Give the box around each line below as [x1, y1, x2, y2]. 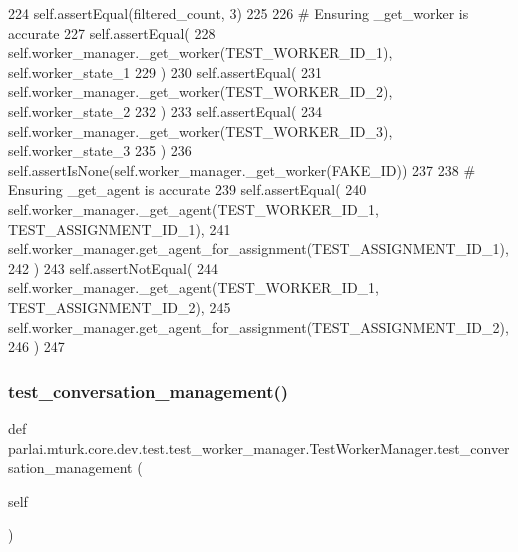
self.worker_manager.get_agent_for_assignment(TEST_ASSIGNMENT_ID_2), [8, 316, 509, 337]
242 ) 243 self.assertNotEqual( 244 [8, 257, 219, 278]
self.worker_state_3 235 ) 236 [8, 140, 192, 161]
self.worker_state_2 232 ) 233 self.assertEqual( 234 [8, 100, 323, 121]
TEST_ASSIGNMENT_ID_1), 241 [8, 218, 231, 239]
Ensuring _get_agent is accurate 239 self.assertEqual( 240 [8, 179, 367, 200]
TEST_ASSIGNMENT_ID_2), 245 [8, 296, 231, 317]
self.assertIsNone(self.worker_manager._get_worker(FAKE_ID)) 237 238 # [8, 159, 476, 180]
